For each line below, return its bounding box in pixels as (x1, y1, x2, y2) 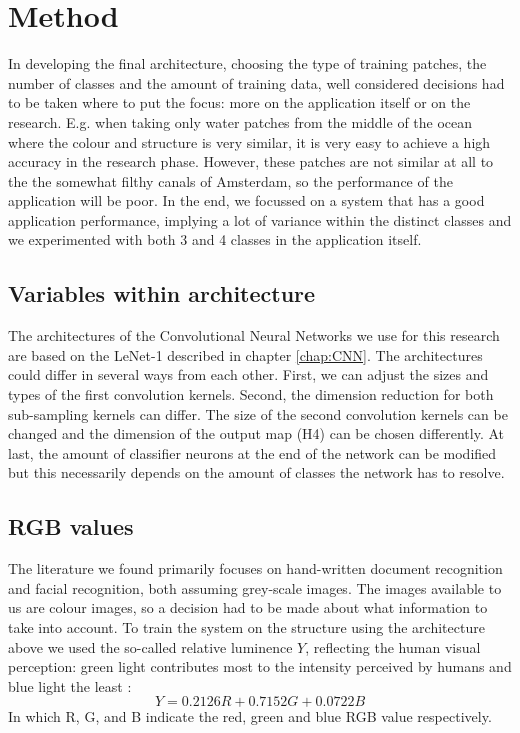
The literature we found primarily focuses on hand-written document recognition (8, 558, 503, 579)
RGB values (8, 511, 134, 542)
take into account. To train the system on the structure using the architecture (8, 617, 485, 637)
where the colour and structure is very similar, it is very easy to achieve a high (8, 131, 491, 152)
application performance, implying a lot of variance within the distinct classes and (8, 209, 512, 230)
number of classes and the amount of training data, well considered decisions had (8, 72, 505, 93)
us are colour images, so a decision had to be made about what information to (8, 597, 488, 618)
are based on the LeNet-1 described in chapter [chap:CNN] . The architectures (8, 344, 483, 365)
